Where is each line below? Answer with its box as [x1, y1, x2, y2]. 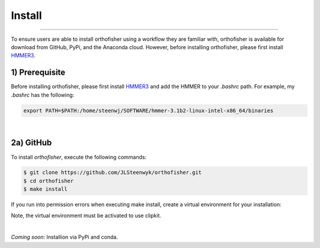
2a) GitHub [11, 138, 52, 148]
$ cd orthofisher [23, 178, 74, 184]
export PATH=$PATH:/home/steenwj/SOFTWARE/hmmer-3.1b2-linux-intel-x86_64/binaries [23, 107, 274, 114]
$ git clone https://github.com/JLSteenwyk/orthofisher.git [23, 169, 202, 176]
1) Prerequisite [11, 67, 66, 78]
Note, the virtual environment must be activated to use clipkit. [11, 212, 161, 219]
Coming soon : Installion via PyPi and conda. [11, 234, 119, 241]
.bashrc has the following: [11, 91, 75, 98]
